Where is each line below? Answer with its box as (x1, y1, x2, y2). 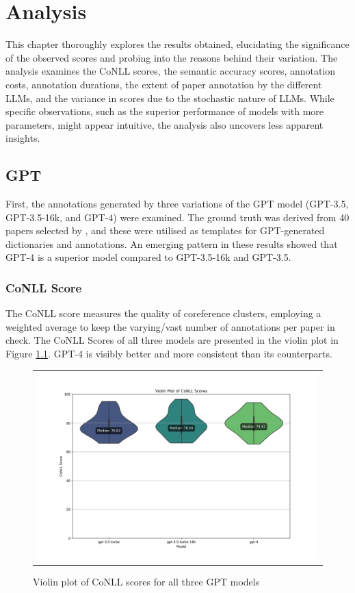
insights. (5, 131, 40, 145)
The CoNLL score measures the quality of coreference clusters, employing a (5, 306, 321, 320)
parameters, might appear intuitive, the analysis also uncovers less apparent (5, 117, 324, 131)
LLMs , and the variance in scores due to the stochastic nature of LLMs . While (5, 90, 334, 105)
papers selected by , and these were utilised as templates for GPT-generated (5, 223, 325, 238)
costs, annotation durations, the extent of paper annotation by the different (5, 77, 322, 91)
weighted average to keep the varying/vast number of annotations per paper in (5, 319, 335, 333)
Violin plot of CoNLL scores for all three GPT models (33, 574, 260, 588)
